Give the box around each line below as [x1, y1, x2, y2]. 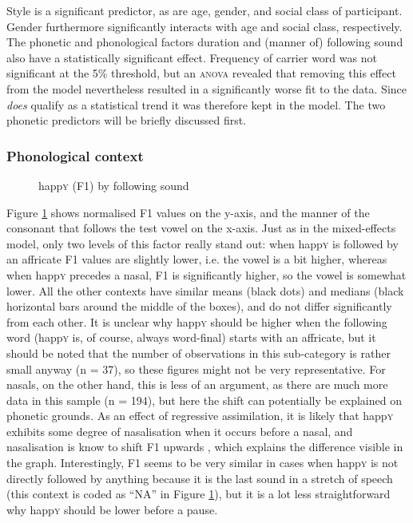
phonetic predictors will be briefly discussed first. [6, 112, 247, 129]
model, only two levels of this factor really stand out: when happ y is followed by [6, 235, 399, 252]
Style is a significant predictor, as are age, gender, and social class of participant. [6, 2, 403, 18]
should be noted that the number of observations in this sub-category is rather [6, 344, 391, 361]
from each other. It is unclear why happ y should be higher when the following [6, 313, 387, 330]
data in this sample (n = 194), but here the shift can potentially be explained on [6, 391, 402, 408]
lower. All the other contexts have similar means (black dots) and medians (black [6, 282, 404, 299]
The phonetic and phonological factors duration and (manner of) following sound [6, 34, 403, 50]
